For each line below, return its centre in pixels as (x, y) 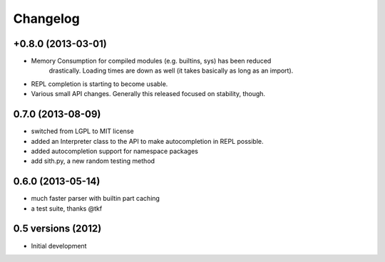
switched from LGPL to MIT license (83, 131)
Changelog (46, 19)
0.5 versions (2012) (57, 229)
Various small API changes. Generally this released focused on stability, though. (148, 94)
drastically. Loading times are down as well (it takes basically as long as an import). (171, 70)
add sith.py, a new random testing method (93, 161)
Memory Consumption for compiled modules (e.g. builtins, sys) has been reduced (151, 61)
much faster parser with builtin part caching (96, 199)
